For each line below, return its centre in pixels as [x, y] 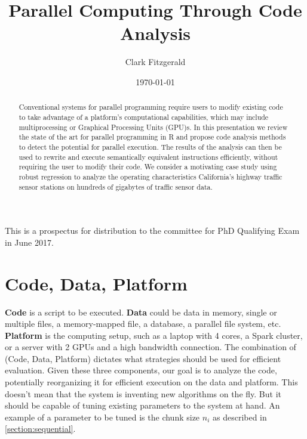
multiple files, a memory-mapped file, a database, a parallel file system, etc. [143, 324]
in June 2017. [29, 242]
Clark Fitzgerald [155, 62]
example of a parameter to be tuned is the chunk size [102, 417]
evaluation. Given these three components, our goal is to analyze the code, [141, 370]
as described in [240, 417]
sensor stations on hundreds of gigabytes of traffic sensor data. [116, 186]
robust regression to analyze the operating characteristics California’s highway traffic [151, 176]
